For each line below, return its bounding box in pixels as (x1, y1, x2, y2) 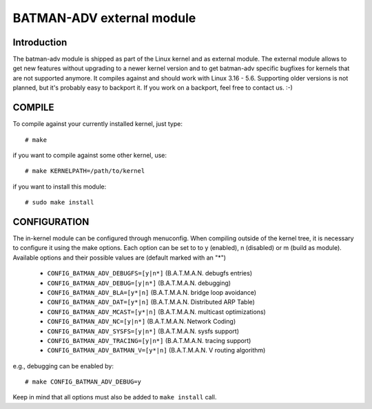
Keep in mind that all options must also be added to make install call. (12, 393, 217, 401)
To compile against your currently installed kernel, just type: (12, 120, 183, 128)
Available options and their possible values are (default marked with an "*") (12, 253, 227, 262)
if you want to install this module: (12, 182, 107, 191)
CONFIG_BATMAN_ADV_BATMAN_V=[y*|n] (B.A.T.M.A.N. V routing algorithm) (47, 346, 266, 355)
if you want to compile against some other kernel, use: (12, 151, 167, 159)
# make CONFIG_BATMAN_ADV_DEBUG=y (25, 378, 141, 386)
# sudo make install (25, 198, 94, 207)
